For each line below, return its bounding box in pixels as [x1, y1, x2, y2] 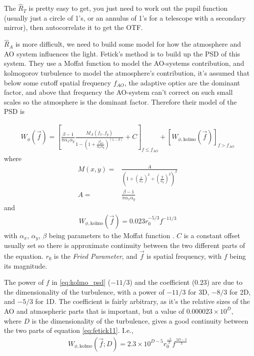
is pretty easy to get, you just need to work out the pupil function [28, 3, 227, 13]
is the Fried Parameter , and [54, 250, 138, 261]
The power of [4, 277, 44, 287]
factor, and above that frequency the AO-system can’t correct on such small [4, 87, 233, 97]
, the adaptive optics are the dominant [124, 77, 240, 87]
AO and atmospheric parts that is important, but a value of [4, 305, 184, 316]
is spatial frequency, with [146, 250, 222, 261]
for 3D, [188, 286, 209, 297]
